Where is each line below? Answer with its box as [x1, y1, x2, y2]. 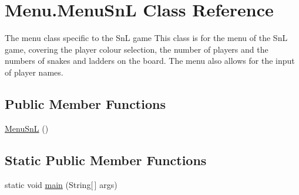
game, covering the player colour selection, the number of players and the [5, 43, 268, 55]
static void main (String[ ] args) [5, 178, 117, 190]
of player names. [5, 66, 63, 78]
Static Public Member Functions [5, 150, 207, 169]
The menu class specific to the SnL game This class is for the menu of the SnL [5, 32, 288, 44]
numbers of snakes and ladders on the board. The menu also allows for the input [5, 54, 295, 67]
